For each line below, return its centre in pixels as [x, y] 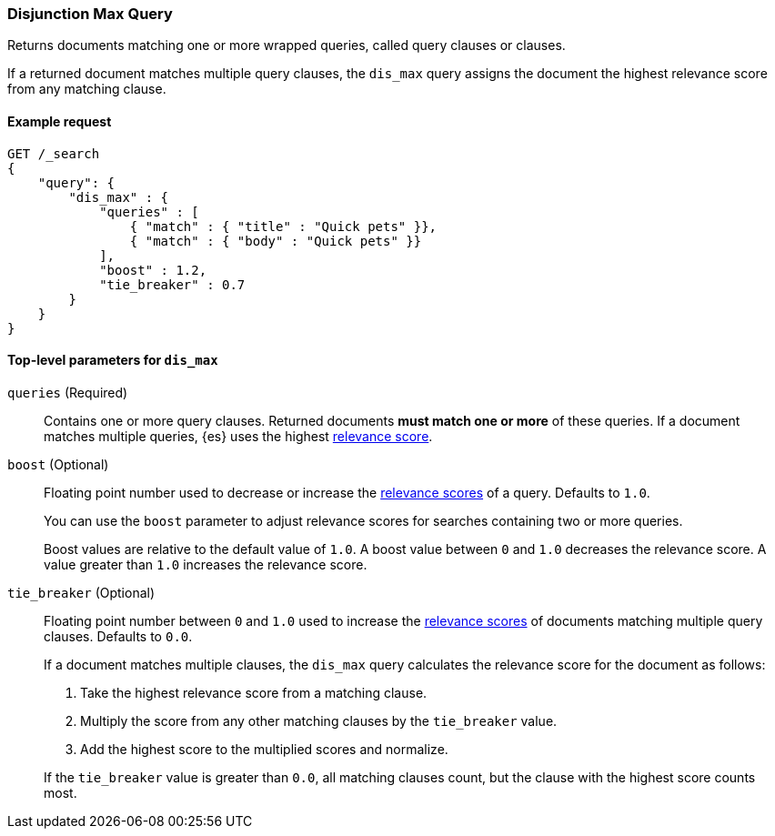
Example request [60, 121]
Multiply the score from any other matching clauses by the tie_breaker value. [319, 720]
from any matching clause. [87, 89]
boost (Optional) [58, 464]
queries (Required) [68, 392]
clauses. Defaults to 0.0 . [118, 636]
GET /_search [54, 153]
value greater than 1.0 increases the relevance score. [206, 564]
